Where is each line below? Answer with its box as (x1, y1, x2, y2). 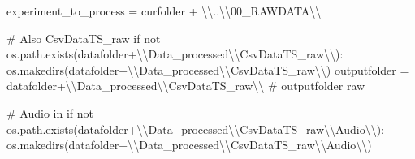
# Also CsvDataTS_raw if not (6, 29, 161, 46)
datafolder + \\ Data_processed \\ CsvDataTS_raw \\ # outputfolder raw (6, 77, 365, 94)
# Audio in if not (6, 104, 93, 121)
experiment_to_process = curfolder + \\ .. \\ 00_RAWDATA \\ (6, 2, 322, 19)
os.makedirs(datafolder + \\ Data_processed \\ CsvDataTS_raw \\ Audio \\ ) (6, 136, 372, 153)
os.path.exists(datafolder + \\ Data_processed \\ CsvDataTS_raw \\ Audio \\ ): (6, 120, 385, 137)
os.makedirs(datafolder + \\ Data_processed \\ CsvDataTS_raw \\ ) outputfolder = (6, 61, 409, 78)
